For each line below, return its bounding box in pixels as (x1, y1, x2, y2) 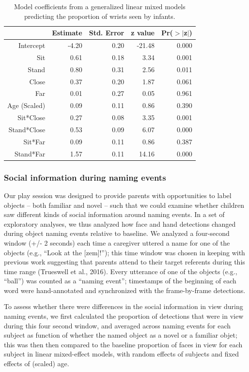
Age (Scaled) (7, 100, 46, 110)
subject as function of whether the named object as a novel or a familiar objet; (4, 330, 237, 340)
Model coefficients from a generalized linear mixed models (14, 1, 186, 11)
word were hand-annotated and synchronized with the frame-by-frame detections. (4, 285, 246, 295)
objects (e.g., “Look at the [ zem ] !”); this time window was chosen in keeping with (4, 247, 245, 257)
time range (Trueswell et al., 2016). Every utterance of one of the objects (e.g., (4, 266, 237, 276)
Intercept (18, 40, 46, 50)
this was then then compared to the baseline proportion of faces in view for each (4, 339, 243, 349)
